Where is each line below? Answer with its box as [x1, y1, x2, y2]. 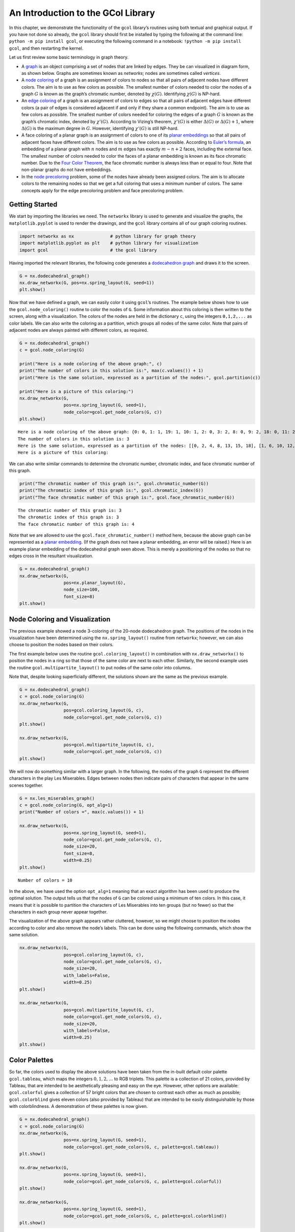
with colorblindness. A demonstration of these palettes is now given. [9, 1103, 148, 1109]
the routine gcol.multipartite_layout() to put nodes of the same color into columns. [9, 664, 192, 670]
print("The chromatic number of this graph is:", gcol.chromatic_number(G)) [19, 481, 209, 486]
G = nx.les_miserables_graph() [19, 795, 95, 801]
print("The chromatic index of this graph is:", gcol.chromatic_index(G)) [19, 488, 204, 493]
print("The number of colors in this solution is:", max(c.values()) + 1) [19, 368, 204, 374]
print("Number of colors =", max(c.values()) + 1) [19, 809, 145, 815]
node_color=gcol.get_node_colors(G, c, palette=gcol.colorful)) [63, 1178, 222, 1184]
